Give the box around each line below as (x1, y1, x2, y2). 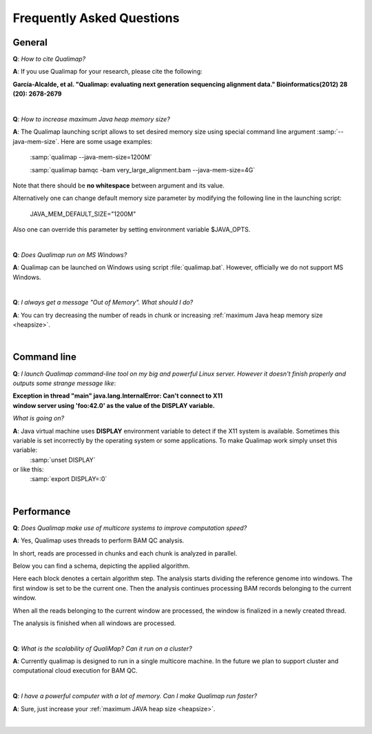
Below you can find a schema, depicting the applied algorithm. (12, 562, 190, 570)
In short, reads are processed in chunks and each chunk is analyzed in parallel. (12, 549, 238, 558)
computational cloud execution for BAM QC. (12, 666, 138, 675)
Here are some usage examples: (61, 137, 153, 145)
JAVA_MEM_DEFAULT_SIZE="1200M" (30, 210, 136, 218)
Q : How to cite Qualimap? (12, 55, 86, 63)
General (12, 37, 48, 48)
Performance (12, 505, 71, 517)
